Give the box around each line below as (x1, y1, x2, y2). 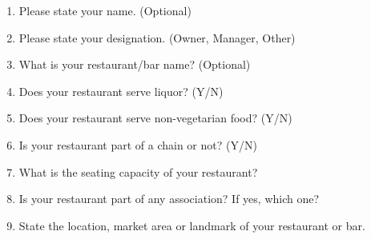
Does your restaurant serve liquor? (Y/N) (18, 82, 224, 99)
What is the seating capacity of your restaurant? (18, 163, 258, 180)
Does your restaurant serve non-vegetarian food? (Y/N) (18, 110, 292, 126)
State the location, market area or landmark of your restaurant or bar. (18, 217, 365, 233)
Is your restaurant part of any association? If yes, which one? (18, 190, 320, 207)
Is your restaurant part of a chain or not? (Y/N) (18, 136, 257, 153)
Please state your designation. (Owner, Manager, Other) (18, 29, 296, 46)
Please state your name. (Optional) (18, 2, 192, 18)
